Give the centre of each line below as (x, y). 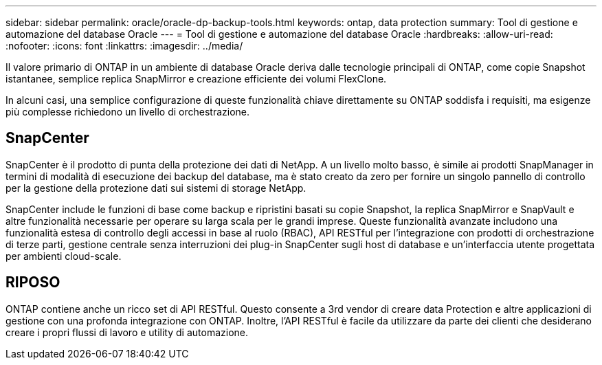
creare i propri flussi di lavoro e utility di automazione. (127, 332)
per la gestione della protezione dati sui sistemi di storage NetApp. (156, 188)
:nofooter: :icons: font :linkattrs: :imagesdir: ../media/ (124, 46)
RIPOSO (33, 283)
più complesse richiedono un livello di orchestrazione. (128, 112)
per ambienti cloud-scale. (64, 256)
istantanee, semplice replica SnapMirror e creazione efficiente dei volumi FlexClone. (196, 79)
